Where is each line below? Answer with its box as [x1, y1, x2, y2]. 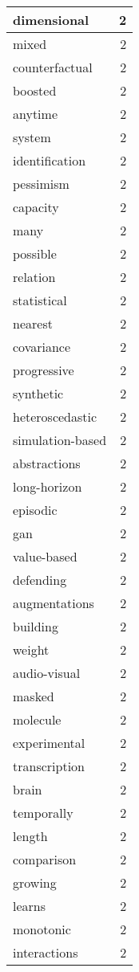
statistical [13, 291, 67, 309]
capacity [13, 198, 59, 216]
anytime [13, 104, 58, 123]
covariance [13, 337, 71, 356]
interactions [13, 943, 78, 962]
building [13, 617, 58, 635]
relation [13, 268, 56, 286]
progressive [13, 361, 74, 379]
